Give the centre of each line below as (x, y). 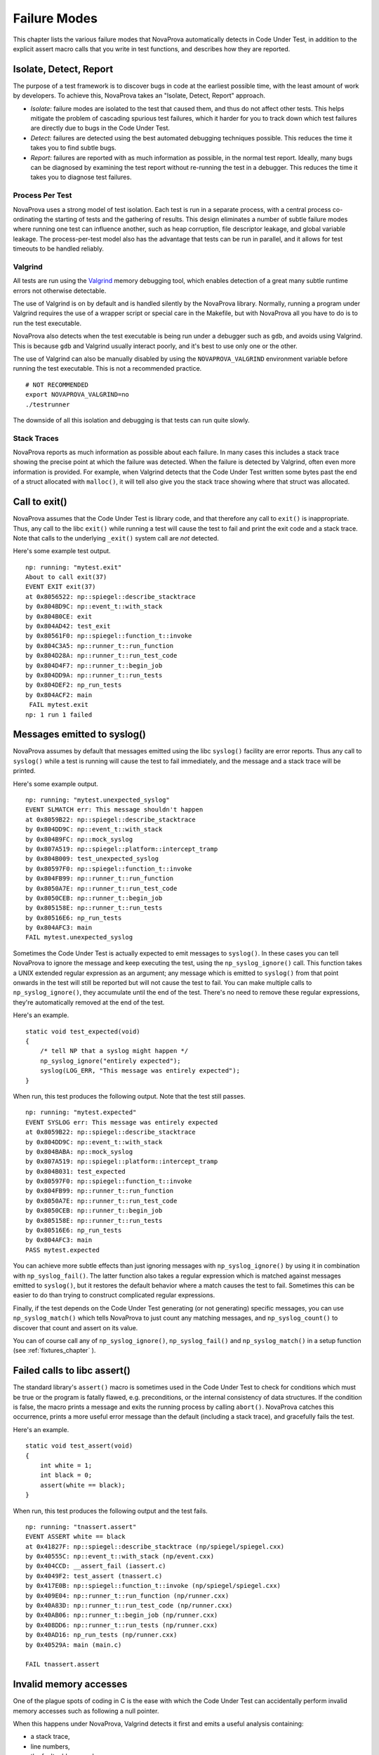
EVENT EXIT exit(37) (61, 587)
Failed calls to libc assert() (72, 1371)
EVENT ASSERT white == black (75, 1537)
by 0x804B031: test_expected (75, 1171)
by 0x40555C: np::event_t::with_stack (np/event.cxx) (120, 1556)
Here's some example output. (55, 783)
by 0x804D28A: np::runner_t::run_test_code (101, 656)
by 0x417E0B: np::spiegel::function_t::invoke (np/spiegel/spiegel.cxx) (153, 1586)
